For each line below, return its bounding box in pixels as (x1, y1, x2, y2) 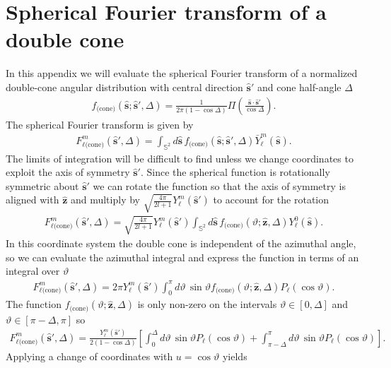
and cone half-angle (257, 79, 342, 94)
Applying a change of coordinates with (6, 348, 173, 363)
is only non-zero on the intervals (137, 297, 277, 311)
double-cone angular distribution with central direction (6, 79, 243, 94)
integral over (6, 263, 60, 278)
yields (222, 348, 247, 363)
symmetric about (6, 178, 79, 193)
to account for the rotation (213, 192, 329, 207)
